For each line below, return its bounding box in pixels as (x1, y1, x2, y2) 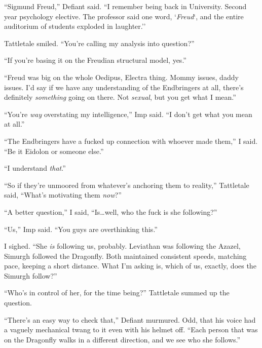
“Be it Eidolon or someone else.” (4, 145, 104, 156)
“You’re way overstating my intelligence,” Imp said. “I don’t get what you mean (4, 108, 252, 119)
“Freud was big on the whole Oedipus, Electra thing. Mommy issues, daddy (4, 71, 239, 82)
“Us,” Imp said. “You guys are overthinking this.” (4, 223, 158, 234)
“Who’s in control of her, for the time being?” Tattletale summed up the (4, 287, 230, 298)
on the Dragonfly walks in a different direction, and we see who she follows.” (4, 334, 241, 344)
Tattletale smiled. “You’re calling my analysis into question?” (4, 37, 195, 48)
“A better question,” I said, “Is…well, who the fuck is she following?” (4, 206, 217, 217)
